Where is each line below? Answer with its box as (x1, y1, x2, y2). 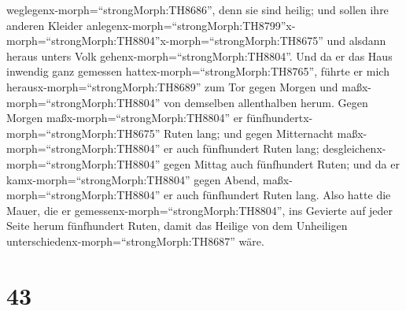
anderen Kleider (6, 17, 83, 33)
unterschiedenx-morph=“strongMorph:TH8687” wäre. (6, 232, 264, 249)
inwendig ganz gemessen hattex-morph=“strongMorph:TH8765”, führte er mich (6, 63, 389, 80)
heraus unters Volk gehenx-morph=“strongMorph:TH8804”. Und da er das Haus (6, 47, 393, 64)
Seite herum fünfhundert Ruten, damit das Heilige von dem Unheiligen (6, 217, 348, 234)
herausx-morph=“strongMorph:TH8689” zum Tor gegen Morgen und (6, 78, 338, 94)
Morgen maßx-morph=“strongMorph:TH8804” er (6, 109, 243, 126)
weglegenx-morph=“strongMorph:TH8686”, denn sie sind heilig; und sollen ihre (6, 2, 389, 17)
